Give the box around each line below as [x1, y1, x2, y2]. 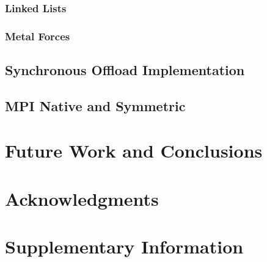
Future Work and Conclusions [5, 138, 263, 163]
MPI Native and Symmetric [5, 96, 186, 115]
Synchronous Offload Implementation [5, 60, 245, 79]
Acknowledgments [5, 186, 159, 211]
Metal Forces [5, 28, 70, 43]
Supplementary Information [5, 234, 244, 259]
